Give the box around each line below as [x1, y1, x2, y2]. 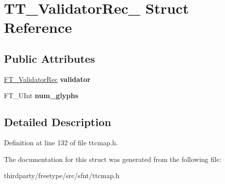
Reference [4, 17, 72, 37]
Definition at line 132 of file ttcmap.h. [4, 137, 118, 148]
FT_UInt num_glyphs [4, 90, 79, 101]
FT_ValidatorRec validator [4, 74, 91, 84]
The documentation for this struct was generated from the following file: [4, 154, 222, 164]
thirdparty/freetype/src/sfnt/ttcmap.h [4, 170, 120, 181]
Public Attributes [4, 51, 95, 66]
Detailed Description [4, 114, 112, 130]
